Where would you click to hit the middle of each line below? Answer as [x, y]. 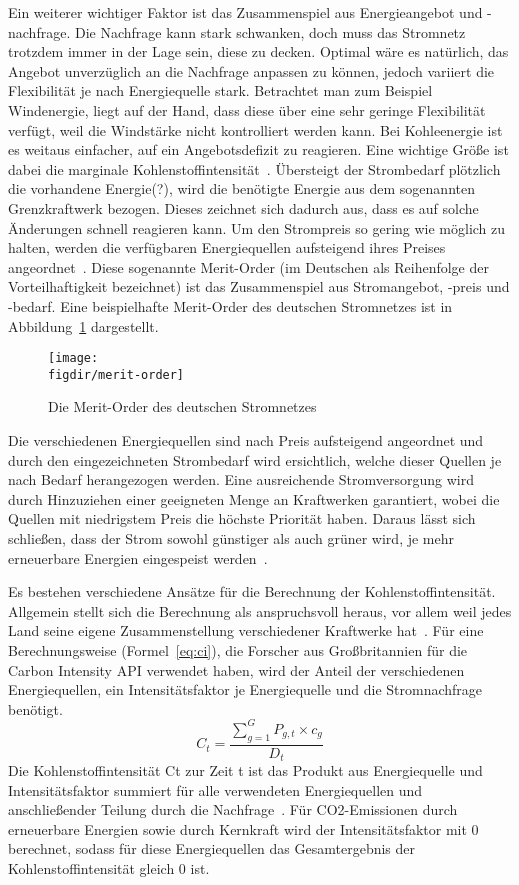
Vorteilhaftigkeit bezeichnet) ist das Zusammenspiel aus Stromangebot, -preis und [259, 286]
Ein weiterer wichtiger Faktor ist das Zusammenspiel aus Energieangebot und [245, 12]
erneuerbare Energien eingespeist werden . [138, 557]
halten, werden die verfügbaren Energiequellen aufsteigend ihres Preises [227, 247]
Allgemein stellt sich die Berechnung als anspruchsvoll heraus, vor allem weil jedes [260, 610]
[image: [73, 358]
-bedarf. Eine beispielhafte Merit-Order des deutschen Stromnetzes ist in [230, 305]
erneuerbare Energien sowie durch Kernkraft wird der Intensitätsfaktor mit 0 [243, 828]
